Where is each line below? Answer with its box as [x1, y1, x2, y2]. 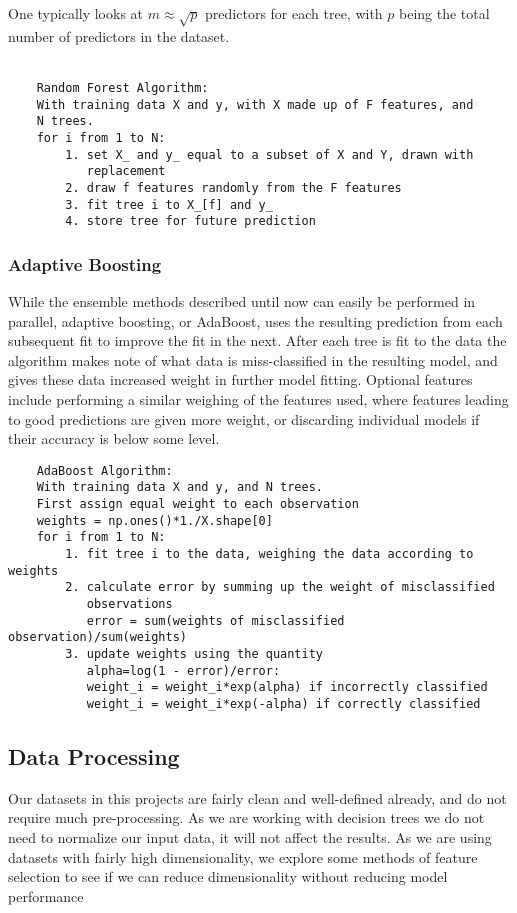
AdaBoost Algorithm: [36, 463, 173, 478]
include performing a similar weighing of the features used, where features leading [8, 389, 509, 410]
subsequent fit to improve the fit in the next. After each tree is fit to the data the [8, 330, 507, 351]
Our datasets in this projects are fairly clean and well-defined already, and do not [8, 787, 507, 808]
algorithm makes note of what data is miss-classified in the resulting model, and [8, 349, 498, 370]
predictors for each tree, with [205, 3, 383, 23]
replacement [86, 164, 166, 179]
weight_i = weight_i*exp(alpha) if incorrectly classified [86, 680, 488, 695]
